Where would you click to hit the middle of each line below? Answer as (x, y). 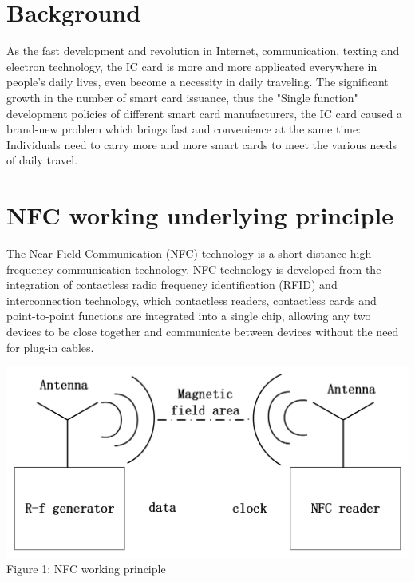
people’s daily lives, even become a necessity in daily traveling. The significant (198, 82)
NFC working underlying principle (200, 215)
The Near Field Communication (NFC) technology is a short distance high (189, 253)
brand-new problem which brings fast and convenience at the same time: (184, 129)
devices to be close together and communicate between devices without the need (203, 331)
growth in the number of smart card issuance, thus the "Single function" (182, 97)
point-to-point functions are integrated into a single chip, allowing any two (189, 316)
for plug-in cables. (50, 347)
